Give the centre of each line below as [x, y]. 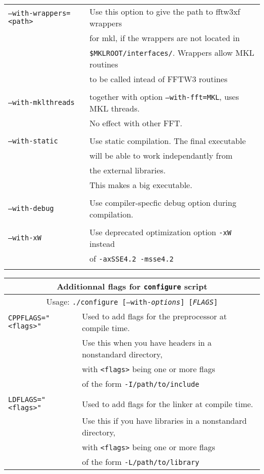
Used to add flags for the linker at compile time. [168, 404]
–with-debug [31, 208]
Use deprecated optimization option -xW [160, 232]
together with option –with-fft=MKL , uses [164, 97]
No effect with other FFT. [136, 123]
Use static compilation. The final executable [168, 141]
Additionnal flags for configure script [132, 286]
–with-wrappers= [39, 13]
